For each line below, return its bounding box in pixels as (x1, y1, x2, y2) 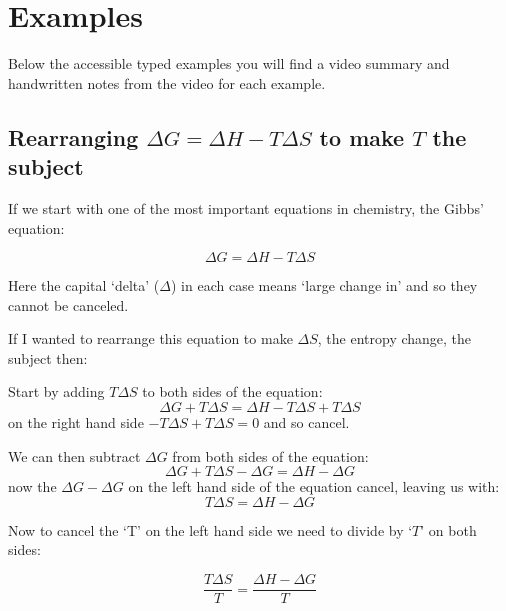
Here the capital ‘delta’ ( (8, 275, 160, 296)
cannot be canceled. (8, 294, 129, 315)
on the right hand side (8, 412, 144, 433)
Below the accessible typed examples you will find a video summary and (8, 53, 450, 74)
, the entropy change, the (317, 328, 472, 349)
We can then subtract (8, 445, 141, 466)
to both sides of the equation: (142, 381, 323, 402)
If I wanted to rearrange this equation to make (8, 328, 293, 349)
